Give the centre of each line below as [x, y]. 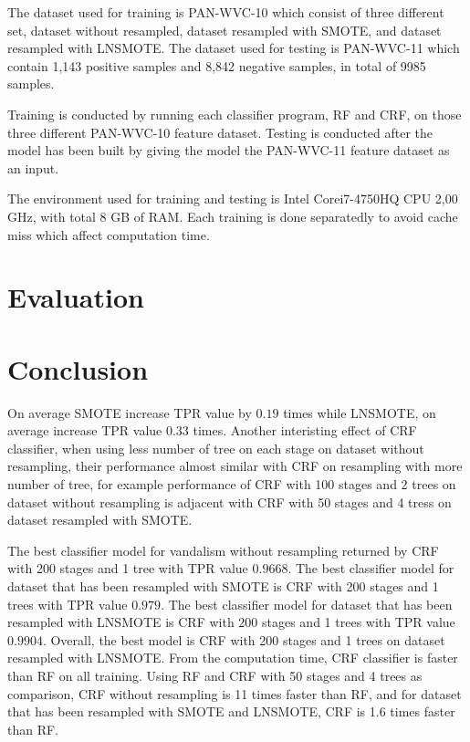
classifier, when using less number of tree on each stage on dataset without [216, 448]
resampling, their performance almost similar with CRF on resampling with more [235, 466]
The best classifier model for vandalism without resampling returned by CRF [223, 550]
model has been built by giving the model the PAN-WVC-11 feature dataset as [229, 150]
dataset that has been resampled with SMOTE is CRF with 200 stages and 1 [223, 585]
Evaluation [76, 297]
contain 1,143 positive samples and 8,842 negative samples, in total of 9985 [217, 65]
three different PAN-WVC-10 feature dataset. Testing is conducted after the [220, 132]
